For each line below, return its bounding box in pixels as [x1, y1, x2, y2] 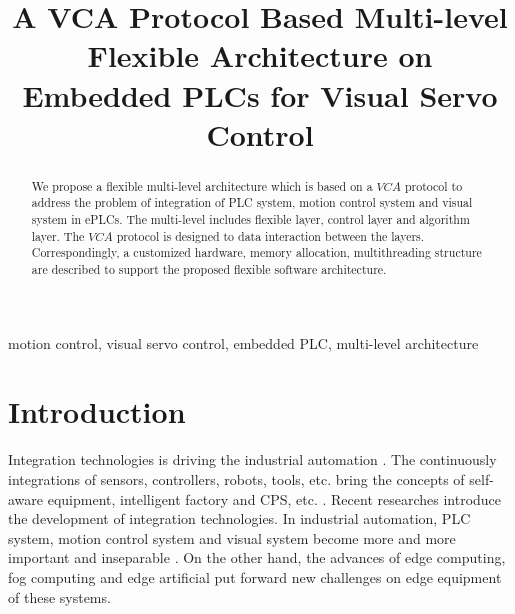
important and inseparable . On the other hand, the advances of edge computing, [8, 547, 506, 568]
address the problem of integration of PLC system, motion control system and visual [31, 194, 473, 211]
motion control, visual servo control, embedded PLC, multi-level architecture [8, 332, 479, 353]
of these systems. [8, 586, 111, 607]
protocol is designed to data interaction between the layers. [116, 227, 425, 244]
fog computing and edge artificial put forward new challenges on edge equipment [8, 566, 502, 587]
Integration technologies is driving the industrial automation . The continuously [8, 449, 497, 470]
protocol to [404, 177, 463, 194]
